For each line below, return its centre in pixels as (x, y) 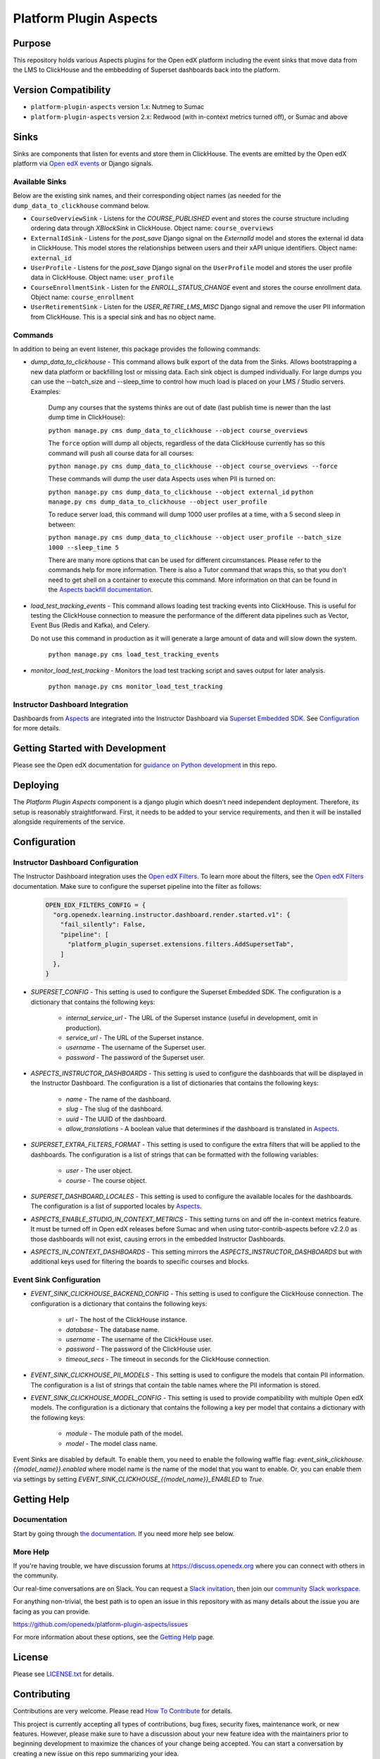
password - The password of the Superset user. (135, 1057)
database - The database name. (113, 1329)
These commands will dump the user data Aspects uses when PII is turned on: (162, 479)
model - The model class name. (112, 1443)
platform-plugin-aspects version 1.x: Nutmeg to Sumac (118, 107)
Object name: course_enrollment (83, 297)
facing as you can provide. (52, 1611)
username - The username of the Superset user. (136, 1048)
